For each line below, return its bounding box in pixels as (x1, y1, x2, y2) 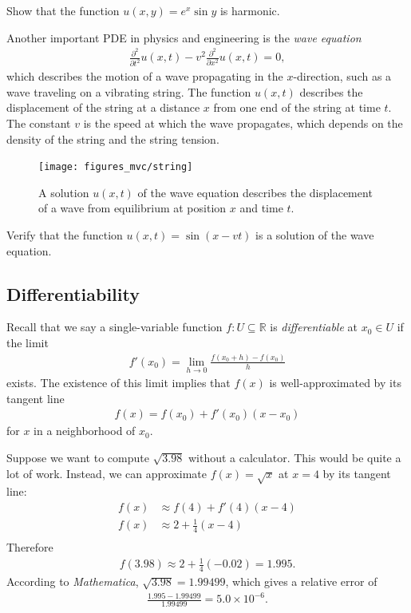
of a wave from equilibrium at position (38, 200, 227, 216)
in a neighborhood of (34, 422, 136, 439)
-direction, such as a (293, 68, 392, 85)
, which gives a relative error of (225, 573, 377, 590)
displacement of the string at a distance (6, 99, 200, 116)
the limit (6, 334, 49, 350)
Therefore (6, 539, 53, 556)
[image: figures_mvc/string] (38, 161, 193, 173)
